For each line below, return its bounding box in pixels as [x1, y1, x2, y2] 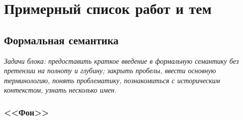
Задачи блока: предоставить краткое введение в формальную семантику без [4, 55, 239, 66]
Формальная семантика [4, 32, 119, 47]
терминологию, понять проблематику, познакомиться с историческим [4, 75, 220, 85]
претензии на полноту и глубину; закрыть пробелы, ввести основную [4, 65, 216, 76]
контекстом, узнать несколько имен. [4, 85, 117, 95]
